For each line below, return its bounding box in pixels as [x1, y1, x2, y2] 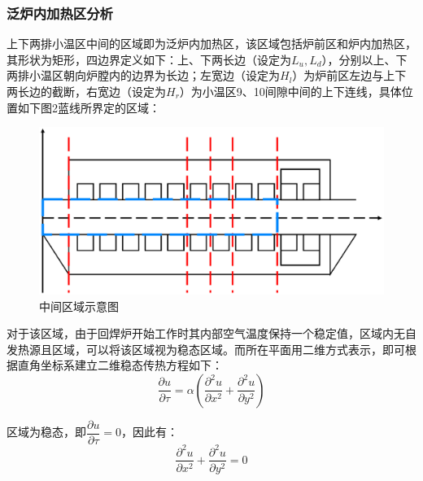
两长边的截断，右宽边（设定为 [7, 83, 166, 99]
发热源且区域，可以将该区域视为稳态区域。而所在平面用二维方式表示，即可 [7, 340, 405, 357]
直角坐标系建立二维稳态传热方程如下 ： [17, 356, 223, 374]
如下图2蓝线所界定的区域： [17, 98, 160, 116]
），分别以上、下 [321, 50, 408, 68]
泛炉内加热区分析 [7, 2, 113, 23]
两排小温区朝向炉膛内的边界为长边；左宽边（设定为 [7, 67, 280, 84]
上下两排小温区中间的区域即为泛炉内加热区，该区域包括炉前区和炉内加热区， [7, 35, 416, 52]
